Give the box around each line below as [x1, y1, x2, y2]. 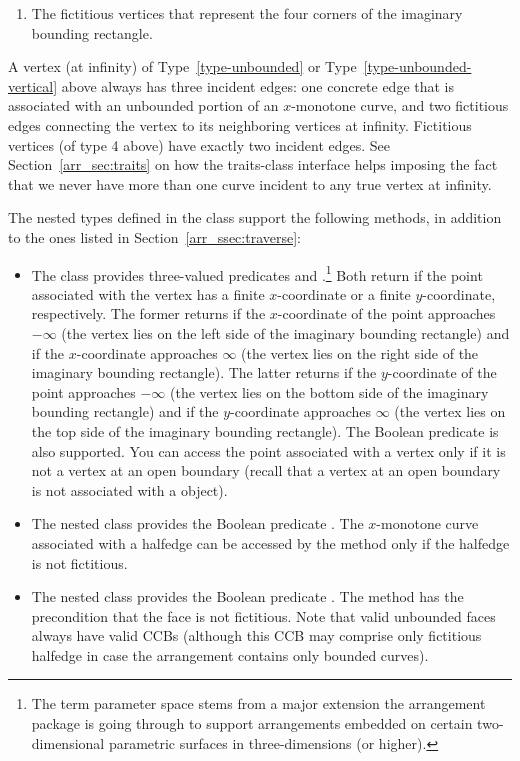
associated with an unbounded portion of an [8, 95, 279, 116]
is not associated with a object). [31, 479, 228, 500]
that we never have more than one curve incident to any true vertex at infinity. [8, 173, 492, 194]
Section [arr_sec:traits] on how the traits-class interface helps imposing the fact [8, 154, 498, 175]
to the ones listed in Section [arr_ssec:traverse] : [8, 226, 301, 247]
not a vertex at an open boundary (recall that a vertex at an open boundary [31, 460, 501, 481]
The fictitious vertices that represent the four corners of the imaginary [31, 3, 463, 23]
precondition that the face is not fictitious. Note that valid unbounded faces [31, 605, 496, 626]
